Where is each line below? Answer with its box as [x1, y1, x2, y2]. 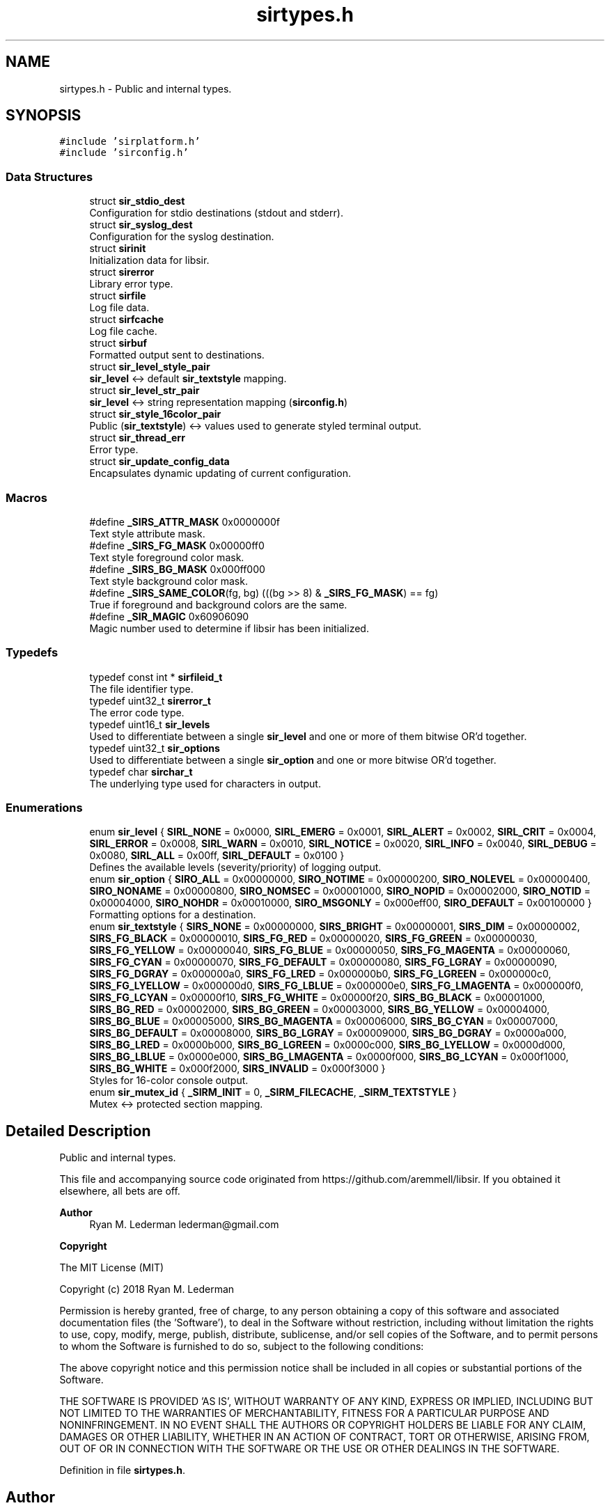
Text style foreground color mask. [89, 551, 244, 563]
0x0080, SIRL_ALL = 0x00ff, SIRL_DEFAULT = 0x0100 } [89, 849, 345, 862]
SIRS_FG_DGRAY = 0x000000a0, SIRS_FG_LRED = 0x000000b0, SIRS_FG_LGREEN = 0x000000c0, [89, 968, 552, 980]
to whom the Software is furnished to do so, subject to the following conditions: [59, 1340, 424, 1353]
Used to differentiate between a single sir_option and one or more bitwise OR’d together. [89, 753, 496, 766]
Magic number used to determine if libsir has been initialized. [89, 622, 369, 634]
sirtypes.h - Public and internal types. [59, 82, 232, 95]
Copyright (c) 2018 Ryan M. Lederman [59, 1283, 235, 1296]
